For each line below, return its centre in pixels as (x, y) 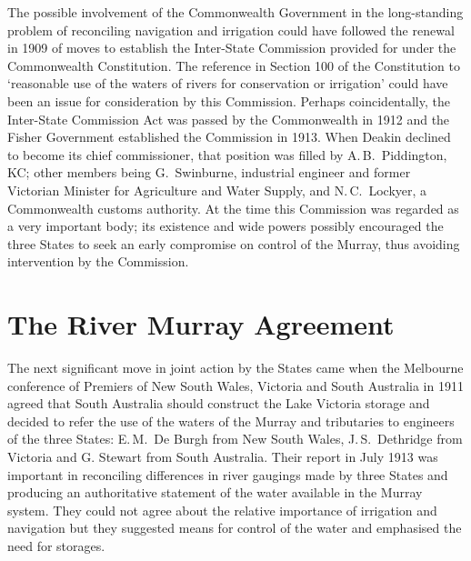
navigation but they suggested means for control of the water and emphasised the (235, 528)
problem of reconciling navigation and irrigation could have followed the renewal (231, 30)
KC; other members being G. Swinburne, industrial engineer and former (209, 172)
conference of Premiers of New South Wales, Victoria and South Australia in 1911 (235, 385)
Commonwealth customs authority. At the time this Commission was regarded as (233, 208)
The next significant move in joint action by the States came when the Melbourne (235, 368)
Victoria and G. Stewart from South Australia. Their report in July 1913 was (223, 456)
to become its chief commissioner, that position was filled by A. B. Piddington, (227, 154)
